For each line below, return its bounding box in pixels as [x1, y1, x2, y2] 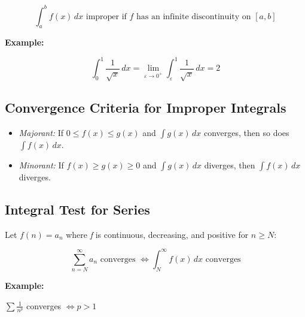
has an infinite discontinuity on [136, 12, 251, 21]
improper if [86, 12, 127, 21]
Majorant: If [19, 126, 64, 138]
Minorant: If [19, 158, 64, 171]
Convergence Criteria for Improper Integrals [5, 98, 286, 117]
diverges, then [204, 158, 255, 171]
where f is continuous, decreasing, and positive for [66, 228, 249, 240]
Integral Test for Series [5, 200, 150, 218]
